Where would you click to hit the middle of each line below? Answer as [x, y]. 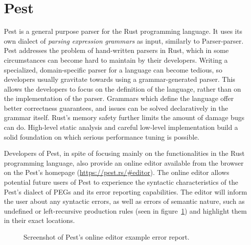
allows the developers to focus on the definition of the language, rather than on [123, 88]
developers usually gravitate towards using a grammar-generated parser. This [120, 79]
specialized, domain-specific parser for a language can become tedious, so [113, 69]
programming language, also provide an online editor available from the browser [124, 162]
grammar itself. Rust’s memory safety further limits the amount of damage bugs [124, 117]
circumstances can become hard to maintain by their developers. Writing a [116, 60]
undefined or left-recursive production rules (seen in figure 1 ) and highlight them [125, 210]
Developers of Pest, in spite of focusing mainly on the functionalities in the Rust [124, 153]
